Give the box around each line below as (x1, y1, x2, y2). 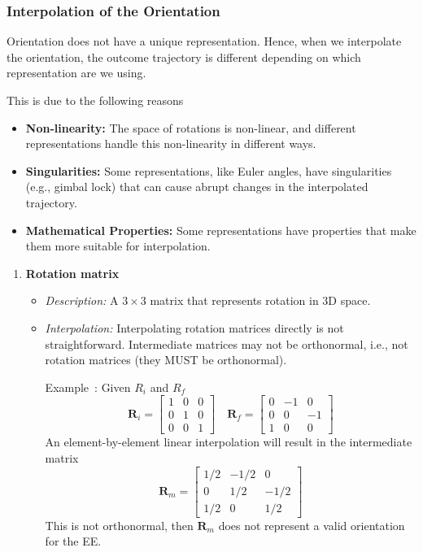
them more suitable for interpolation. (25, 237, 211, 254)
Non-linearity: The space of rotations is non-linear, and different (25, 119, 356, 136)
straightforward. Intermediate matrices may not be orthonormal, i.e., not (45, 335, 408, 352)
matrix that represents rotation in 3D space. (150, 292, 371, 309)
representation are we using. (7, 64, 146, 81)
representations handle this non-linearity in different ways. (25, 135, 316, 152)
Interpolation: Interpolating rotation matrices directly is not (45, 319, 344, 336)
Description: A (45, 292, 119, 309)
